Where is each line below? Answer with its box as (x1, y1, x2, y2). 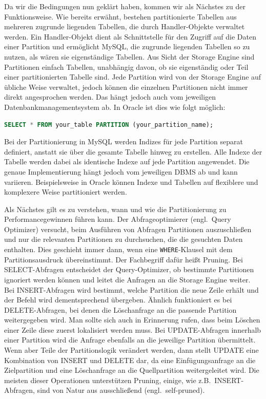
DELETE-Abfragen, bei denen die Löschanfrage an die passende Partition (4, 304, 237, 315)
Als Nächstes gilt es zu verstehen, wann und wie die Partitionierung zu (4, 203, 227, 214)
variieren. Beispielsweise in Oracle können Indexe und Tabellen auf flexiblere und (4, 176, 258, 187)
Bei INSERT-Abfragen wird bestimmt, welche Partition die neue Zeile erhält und (4, 284, 259, 295)
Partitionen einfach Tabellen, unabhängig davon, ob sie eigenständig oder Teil (4, 61, 249, 72)
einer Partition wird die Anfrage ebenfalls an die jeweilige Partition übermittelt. (4, 334, 256, 345)
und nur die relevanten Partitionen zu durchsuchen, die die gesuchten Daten (4, 234, 243, 244)
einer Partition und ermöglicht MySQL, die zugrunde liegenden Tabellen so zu (4, 41, 250, 52)
